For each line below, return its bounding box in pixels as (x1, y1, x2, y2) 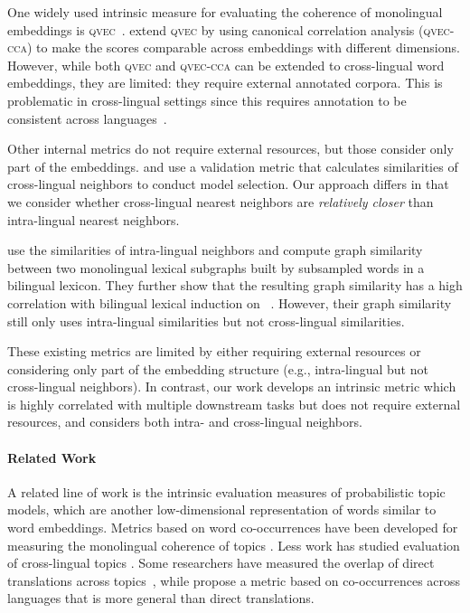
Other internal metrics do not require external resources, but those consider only (7, 139, 454, 158)
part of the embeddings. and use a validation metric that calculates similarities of (7, 156, 458, 175)
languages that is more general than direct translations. (7, 589, 315, 608)
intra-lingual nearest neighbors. (7, 210, 180, 229)
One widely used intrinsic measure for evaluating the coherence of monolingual (7, 3, 443, 21)
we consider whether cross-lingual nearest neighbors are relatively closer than (7, 192, 434, 211)
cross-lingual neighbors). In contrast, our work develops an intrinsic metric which (7, 377, 456, 396)
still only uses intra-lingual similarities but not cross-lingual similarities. (7, 311, 405, 330)
